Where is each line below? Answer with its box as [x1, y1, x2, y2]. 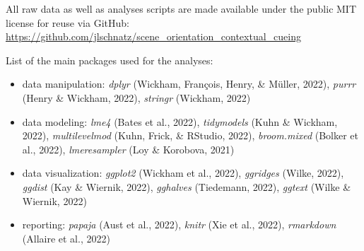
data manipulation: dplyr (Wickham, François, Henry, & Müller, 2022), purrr [22, 76, 356, 91]
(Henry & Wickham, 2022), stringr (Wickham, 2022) [22, 90, 251, 105]
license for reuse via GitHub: [6, 15, 129, 30]
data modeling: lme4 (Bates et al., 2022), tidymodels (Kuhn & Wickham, [22, 114, 338, 129]
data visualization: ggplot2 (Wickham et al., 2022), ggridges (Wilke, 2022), [22, 165, 344, 180]
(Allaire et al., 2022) [22, 230, 110, 245]
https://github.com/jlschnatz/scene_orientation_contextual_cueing [6, 29, 301, 44]
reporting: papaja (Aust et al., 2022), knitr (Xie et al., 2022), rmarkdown [22, 217, 336, 232]
